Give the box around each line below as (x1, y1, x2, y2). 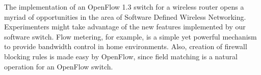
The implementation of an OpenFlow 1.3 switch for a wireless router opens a (4, 2, 244, 12)
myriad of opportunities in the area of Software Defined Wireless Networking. (4, 11, 246, 22)
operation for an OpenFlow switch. (4, 61, 113, 71)
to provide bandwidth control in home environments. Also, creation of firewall (4, 41, 247, 52)
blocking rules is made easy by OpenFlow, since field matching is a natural (4, 51, 238, 61)
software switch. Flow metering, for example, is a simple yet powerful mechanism (4, 31, 257, 42)
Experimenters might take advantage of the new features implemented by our (4, 21, 246, 32)
